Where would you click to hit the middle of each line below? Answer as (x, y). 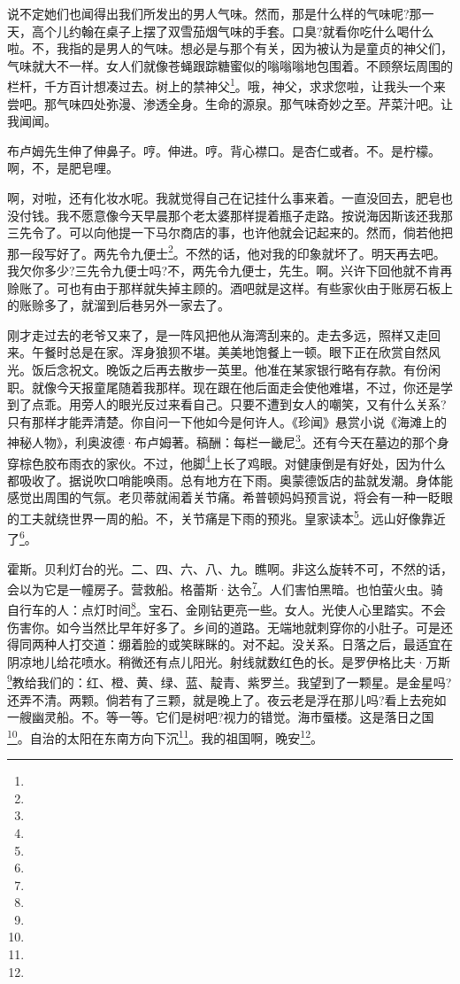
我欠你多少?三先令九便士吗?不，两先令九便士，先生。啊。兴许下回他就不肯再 (230, 271)
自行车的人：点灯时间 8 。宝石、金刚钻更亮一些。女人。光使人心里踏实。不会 (226, 608)
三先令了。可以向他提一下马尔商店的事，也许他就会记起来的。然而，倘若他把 (230, 232)
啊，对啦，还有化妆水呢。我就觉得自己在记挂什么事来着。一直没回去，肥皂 (224, 198)
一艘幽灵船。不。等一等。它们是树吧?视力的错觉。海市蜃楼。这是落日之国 (221, 717)
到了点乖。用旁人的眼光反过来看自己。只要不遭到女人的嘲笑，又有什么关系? (227, 404)
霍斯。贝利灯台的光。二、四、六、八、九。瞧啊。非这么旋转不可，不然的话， (230, 568)
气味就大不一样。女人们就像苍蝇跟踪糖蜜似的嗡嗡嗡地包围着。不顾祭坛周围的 (230, 65)
